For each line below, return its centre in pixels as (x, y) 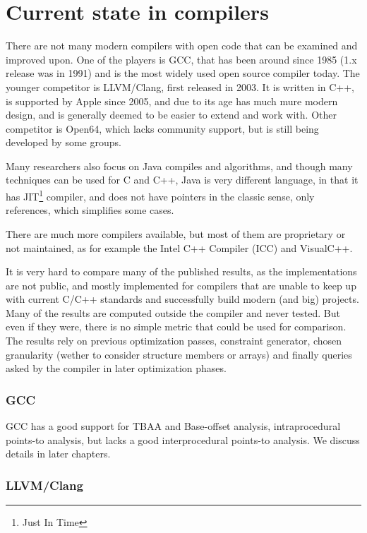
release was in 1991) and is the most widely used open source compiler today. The (183, 73)
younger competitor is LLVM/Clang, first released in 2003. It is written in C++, (180, 86)
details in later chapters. (58, 454)
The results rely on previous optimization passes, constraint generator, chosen (174, 341)
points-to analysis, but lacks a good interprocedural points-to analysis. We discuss (183, 439)
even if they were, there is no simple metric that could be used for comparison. (176, 327)
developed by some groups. (64, 142)
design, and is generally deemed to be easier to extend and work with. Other (171, 115)
